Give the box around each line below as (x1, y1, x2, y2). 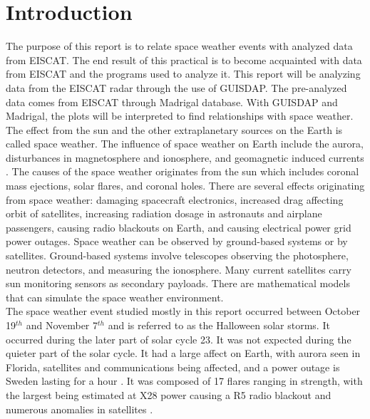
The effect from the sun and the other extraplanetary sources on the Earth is (6, 122, 343, 137)
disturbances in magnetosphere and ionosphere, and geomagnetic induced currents (6, 150, 364, 165)
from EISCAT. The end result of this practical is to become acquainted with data (6, 52, 362, 67)
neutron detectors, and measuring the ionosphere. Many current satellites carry (6, 262, 351, 276)
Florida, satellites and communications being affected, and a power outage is (6, 359, 340, 374)
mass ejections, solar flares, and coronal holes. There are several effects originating (6, 178, 365, 193)
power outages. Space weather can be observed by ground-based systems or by (6, 234, 348, 249)
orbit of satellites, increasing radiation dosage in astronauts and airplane (6, 206, 322, 221)
